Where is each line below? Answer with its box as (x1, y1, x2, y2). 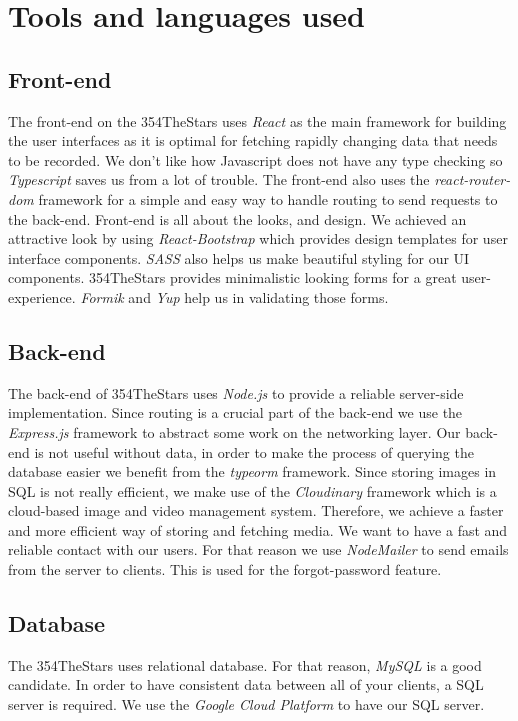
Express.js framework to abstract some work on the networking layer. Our (8, 421, 461, 442)
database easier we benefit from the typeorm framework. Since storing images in (8, 461, 497, 482)
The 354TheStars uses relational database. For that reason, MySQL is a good (8, 654, 482, 675)
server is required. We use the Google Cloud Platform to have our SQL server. (8, 694, 485, 715)
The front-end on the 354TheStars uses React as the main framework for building (8, 110, 507, 131)
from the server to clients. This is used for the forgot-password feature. (8, 559, 442, 580)
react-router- (434, 169, 511, 190)
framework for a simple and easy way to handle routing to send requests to (38, 188, 498, 209)
